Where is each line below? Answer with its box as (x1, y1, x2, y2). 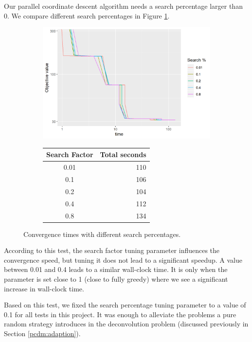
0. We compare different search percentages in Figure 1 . (4, 10, 170, 20)
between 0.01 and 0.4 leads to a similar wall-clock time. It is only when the (4, 264, 228, 274)
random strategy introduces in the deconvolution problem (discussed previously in (4, 319, 249, 329)
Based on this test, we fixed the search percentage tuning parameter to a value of (4, 300, 246, 310)
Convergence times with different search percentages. (23, 229, 181, 239)
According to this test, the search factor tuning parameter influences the (4, 245, 220, 255)
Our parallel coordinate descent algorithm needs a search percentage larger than (4, 1, 243, 11)
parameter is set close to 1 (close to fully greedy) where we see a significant (4, 274, 228, 284)
